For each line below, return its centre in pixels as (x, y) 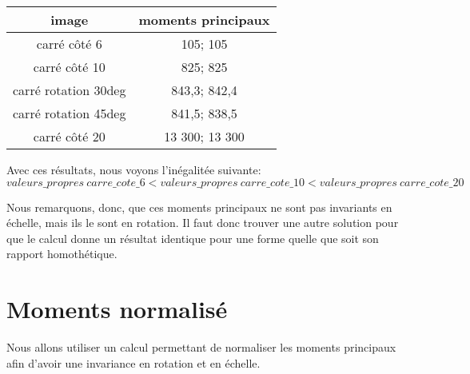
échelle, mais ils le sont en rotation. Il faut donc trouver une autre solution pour (203, 223)
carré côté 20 (69, 136)
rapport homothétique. (62, 254)
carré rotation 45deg (70, 113)
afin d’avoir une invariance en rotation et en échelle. (133, 362)
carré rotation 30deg (70, 90)
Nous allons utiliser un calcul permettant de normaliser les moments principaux (201, 347)
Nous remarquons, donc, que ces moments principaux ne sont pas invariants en (199, 207)
